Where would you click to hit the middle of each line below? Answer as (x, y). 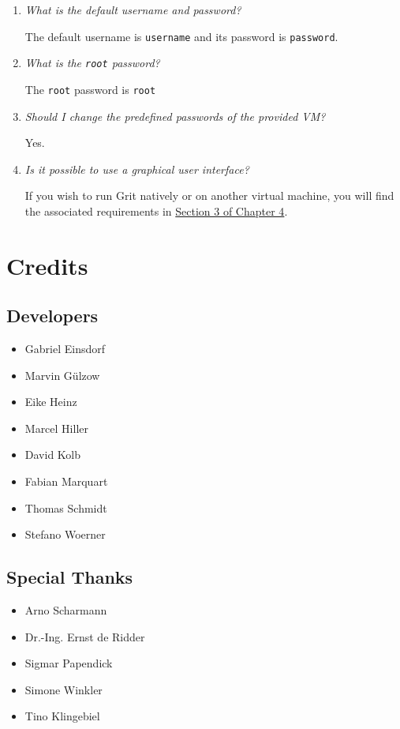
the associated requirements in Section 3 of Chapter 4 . (156, 210)
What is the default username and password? (133, 9)
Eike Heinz (51, 402)
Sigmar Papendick (69, 663)
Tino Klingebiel (62, 716)
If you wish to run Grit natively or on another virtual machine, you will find (209, 195)
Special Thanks (70, 577)
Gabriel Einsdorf (65, 349)
